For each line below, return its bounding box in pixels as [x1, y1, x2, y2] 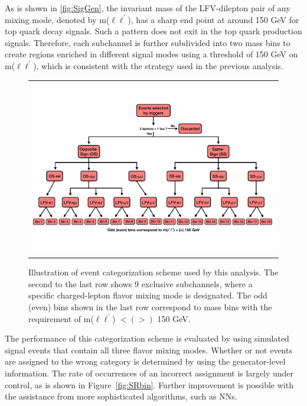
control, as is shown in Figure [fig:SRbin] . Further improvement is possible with [5, 378, 293, 391]
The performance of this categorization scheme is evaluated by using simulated [5, 332, 289, 345]
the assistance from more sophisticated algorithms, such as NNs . [5, 390, 237, 402]
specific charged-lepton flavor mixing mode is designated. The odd [28, 289, 267, 301]
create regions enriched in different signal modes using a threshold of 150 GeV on [5, 48, 298, 60]
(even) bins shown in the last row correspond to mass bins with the [28, 300, 272, 313]
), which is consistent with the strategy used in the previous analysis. [33, 59, 283, 72]
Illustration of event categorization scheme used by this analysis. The [28, 266, 279, 278]
